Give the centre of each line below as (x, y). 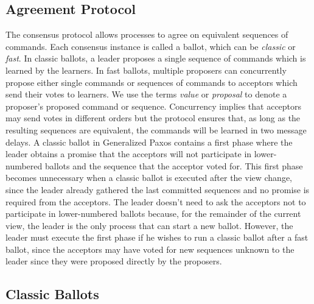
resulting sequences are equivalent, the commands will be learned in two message (156, 129)
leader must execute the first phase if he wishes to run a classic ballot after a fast (157, 237)
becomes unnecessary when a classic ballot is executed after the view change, (149, 178)
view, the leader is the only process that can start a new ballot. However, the (149, 225)
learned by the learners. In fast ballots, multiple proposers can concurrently (146, 70)
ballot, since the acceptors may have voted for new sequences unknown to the (150, 249)
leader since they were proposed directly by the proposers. (114, 261)
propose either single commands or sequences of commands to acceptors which (152, 82)
